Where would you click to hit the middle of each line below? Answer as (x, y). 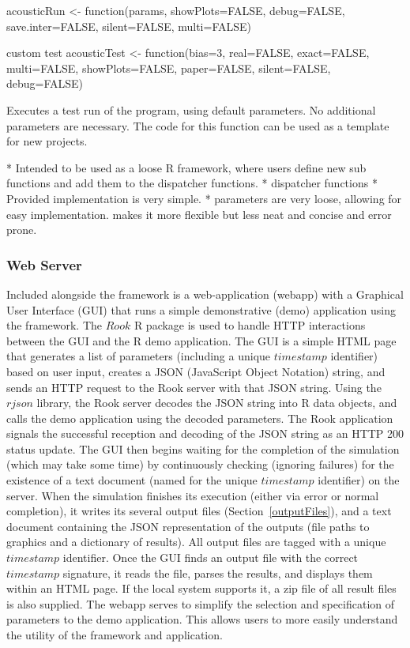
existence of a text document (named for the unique (132, 480)
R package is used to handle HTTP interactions (250, 325)
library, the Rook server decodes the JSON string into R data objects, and (217, 403)
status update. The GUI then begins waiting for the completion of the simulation (203, 448)
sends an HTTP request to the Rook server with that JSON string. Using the (194, 387)
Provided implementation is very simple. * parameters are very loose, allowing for (204, 198)
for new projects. (47, 141)
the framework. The (55, 325)
